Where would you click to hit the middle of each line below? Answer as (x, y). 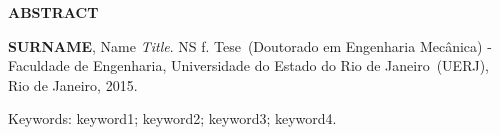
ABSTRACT (53, 12)
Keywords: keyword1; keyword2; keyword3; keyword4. (172, 118)
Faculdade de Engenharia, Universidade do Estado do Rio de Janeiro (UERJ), (248, 65)
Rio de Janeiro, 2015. (73, 84)
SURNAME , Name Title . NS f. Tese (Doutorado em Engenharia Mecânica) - (250, 45)
